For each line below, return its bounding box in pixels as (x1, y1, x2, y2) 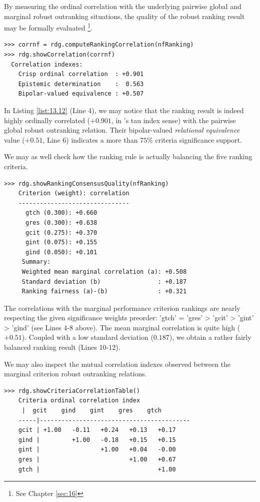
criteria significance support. (155, 134, 242, 145)
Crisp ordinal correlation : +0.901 (18, 71, 144, 78)
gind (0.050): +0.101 (25, 248, 97, 256)
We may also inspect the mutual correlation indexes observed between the (4, 358, 231, 369)
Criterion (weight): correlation (18, 190, 129, 197)
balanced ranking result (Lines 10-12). (4, 342, 120, 352)
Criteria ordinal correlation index (18, 397, 140, 404)
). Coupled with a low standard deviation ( (21, 332, 153, 342)
